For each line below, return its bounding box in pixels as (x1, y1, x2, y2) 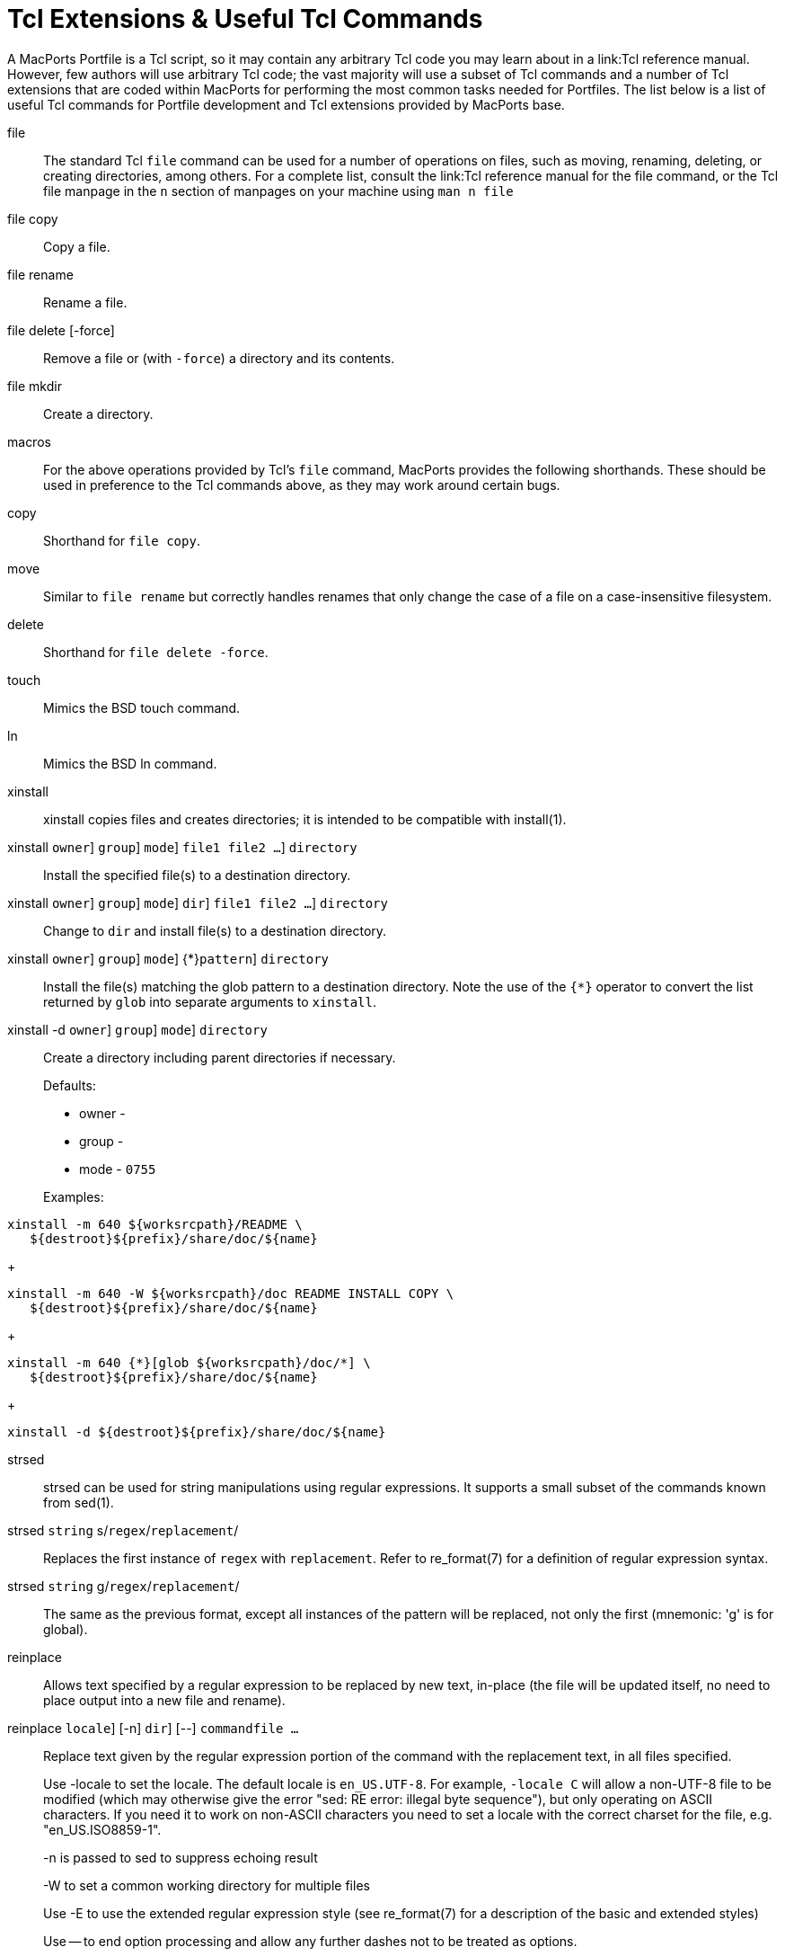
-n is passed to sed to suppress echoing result (43, 1849, 318, 1865)
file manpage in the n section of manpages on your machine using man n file (43, 182, 514, 199)
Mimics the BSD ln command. (43, 755, 217, 771)
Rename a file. (43, 294, 128, 310)
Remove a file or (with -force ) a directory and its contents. (43, 350, 395, 366)
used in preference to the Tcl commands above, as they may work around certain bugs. (43, 476, 560, 493)
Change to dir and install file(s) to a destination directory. (43, 922, 387, 938)
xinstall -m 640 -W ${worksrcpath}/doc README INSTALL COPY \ (7, 1285, 454, 1301)
